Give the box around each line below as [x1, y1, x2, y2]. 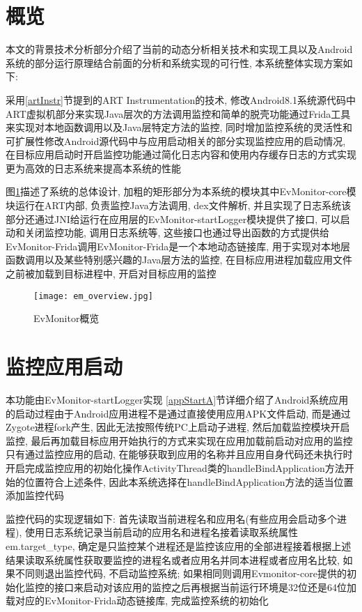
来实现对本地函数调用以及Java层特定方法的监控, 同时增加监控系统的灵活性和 [6, 120, 352, 135]
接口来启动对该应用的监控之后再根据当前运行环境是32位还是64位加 [54, 579, 356, 594]
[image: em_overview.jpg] [33, 291, 153, 301]
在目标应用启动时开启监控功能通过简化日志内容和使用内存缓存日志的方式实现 [6, 147, 356, 162]
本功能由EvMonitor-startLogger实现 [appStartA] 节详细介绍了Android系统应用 [6, 392, 349, 406]
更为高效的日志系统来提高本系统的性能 [6, 160, 181, 175]
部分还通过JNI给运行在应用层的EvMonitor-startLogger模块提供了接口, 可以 [6, 211, 340, 226]
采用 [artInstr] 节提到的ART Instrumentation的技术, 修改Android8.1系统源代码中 [6, 92, 356, 107]
